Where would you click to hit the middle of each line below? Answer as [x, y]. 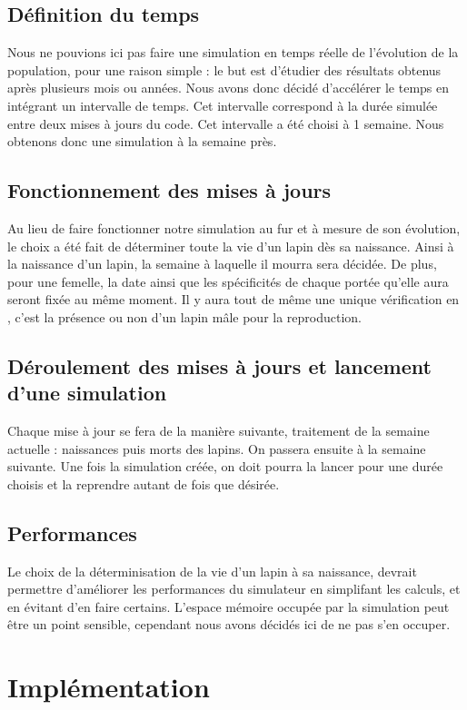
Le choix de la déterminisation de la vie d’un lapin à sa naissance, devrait [212, 571]
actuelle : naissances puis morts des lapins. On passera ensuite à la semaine [217, 448]
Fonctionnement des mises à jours [169, 190]
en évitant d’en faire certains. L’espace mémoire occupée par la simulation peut [229, 606]
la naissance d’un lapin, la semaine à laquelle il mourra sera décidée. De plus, [222, 264]
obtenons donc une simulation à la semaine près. [142, 141]
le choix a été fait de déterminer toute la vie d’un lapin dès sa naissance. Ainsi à [231, 246]
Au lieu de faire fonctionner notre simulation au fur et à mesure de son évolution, [234, 227]
